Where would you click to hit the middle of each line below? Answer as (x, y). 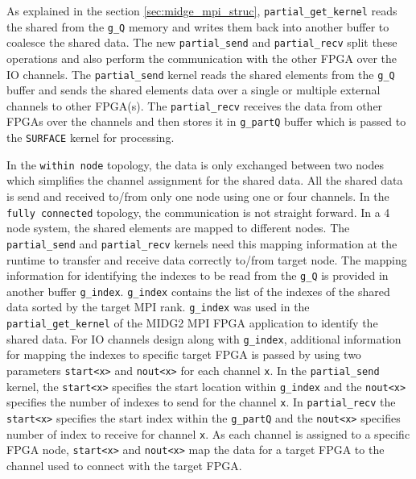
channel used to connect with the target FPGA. (124, 465)
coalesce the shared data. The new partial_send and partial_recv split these (202, 42)
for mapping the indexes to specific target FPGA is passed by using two (184, 354)
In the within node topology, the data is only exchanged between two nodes (195, 164)
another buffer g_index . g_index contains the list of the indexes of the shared (198, 291)
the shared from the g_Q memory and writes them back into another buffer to (198, 26)
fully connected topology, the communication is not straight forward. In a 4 (198, 212)
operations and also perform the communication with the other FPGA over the (202, 58)
